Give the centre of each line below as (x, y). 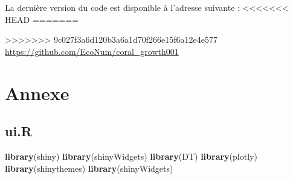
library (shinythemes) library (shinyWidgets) (89, 168)
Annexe (37, 93)
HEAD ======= (42, 19)
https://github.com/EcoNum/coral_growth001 (92, 51)
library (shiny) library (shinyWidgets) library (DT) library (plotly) (131, 156)
